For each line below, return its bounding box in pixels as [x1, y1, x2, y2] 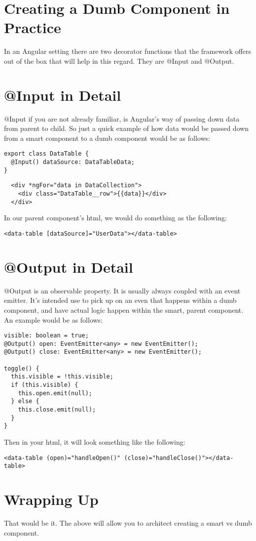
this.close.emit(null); [18, 406, 96, 413]
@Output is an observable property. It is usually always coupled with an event [4, 285, 241, 295]
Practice [4, 17, 61, 38]
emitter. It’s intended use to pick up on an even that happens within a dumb [4, 295, 237, 305]
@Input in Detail [4, 84, 121, 105]
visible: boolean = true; [4, 332, 89, 339]
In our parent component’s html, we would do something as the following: [4, 212, 227, 223]
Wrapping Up [4, 489, 99, 509]
